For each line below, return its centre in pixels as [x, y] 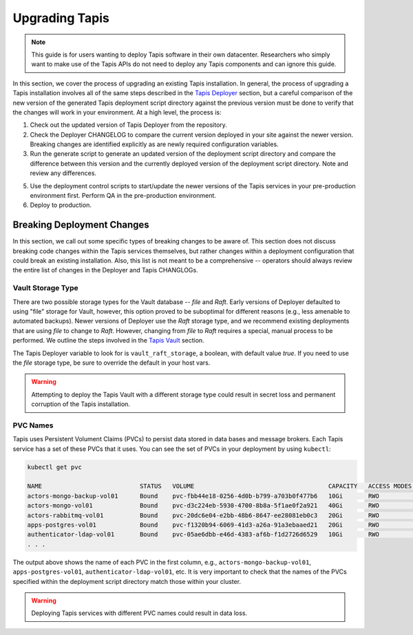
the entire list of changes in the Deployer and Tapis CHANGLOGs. [106, 270]
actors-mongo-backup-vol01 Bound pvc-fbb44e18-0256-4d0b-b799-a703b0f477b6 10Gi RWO [203, 496]
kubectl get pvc [55, 467]
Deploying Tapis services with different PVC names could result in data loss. [139, 613]
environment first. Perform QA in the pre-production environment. [123, 196]
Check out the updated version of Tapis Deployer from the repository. [128, 125]
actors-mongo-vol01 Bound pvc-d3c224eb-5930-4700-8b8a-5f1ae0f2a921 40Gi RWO [203, 506]
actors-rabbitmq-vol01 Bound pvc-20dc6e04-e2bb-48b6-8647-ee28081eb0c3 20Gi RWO [203, 515]
